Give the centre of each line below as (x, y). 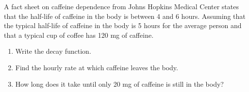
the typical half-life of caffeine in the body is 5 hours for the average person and (123, 25)
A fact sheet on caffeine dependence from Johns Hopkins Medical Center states (121, 6)
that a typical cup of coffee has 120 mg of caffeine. (79, 35)
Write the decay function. (53, 51)
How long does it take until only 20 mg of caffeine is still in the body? (119, 84)
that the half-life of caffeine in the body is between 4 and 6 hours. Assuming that (125, 16)
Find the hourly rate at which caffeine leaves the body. (97, 67)
